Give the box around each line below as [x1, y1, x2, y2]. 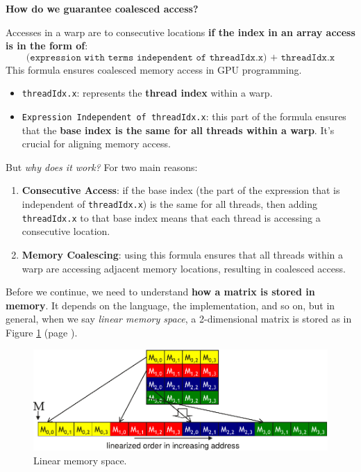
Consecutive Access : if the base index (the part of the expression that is [22, 183, 340, 197]
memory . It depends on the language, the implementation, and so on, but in [6, 298, 335, 312]
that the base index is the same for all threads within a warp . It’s [22, 122, 335, 137]
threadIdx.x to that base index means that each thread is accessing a [22, 210, 321, 225]
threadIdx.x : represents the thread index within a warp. [22, 86, 273, 100]
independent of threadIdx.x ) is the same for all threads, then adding [22, 197, 318, 211]
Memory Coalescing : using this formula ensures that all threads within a [22, 247, 344, 261]
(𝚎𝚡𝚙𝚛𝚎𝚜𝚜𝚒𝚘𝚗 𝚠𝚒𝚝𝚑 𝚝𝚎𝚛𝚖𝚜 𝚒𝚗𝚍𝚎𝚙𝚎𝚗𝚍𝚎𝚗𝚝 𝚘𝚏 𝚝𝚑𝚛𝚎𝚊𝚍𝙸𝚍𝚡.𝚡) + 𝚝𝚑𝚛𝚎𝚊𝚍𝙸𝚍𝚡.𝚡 [26, 52, 335, 63]
